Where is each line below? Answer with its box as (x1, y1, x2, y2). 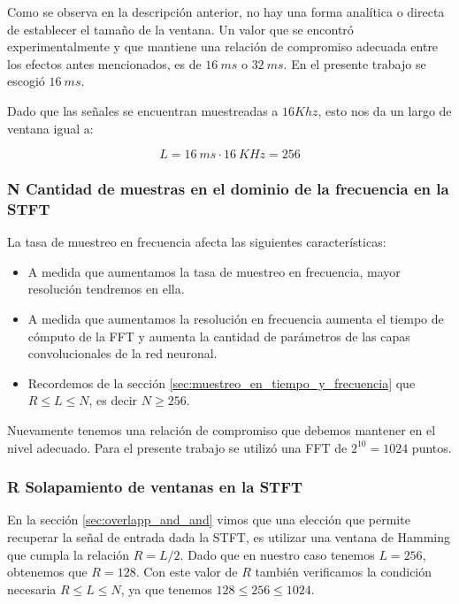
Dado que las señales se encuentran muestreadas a (7, 101, 279, 119)
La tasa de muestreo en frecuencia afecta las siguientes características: (7, 233, 386, 251)
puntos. (411, 438, 452, 456)
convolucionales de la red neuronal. (27, 344, 218, 363)
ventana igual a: (7, 119, 94, 137)
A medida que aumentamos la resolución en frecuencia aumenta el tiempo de (27, 310, 444, 328)
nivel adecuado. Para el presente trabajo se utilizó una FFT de (7, 438, 348, 456)
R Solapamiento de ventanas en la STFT (7, 476, 303, 498)
